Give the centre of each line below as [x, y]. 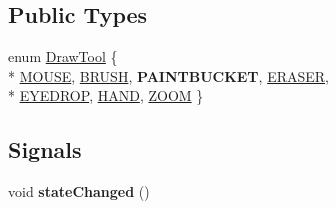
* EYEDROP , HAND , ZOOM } [106, 95]
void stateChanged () [79, 191]
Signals [45, 149]
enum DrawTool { [63, 56]
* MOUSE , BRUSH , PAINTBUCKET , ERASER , [169, 75]
